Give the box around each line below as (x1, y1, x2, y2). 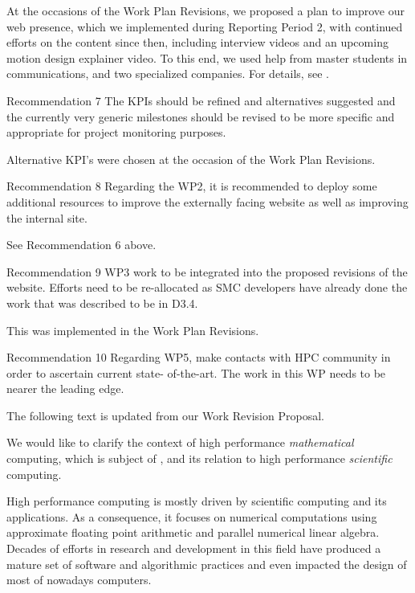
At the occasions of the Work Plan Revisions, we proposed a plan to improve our (6, 2, 405, 18)
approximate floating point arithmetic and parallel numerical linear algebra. (6, 524, 380, 541)
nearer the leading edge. (6, 380, 124, 397)
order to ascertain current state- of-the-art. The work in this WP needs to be (6, 364, 386, 381)
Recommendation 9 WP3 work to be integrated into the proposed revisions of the (6, 263, 408, 280)
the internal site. (6, 209, 87, 226)
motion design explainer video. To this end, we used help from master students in (6, 49, 408, 66)
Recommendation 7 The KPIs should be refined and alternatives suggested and (6, 92, 396, 108)
